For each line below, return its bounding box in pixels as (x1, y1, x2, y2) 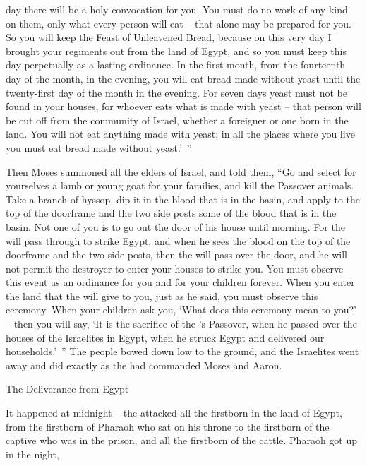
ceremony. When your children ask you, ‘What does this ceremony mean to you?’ (6, 302, 356, 317)
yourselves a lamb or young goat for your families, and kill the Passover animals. (6, 178, 354, 193)
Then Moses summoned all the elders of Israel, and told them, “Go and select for (6, 164, 356, 179)
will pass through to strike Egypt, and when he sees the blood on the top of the (6, 233, 351, 248)
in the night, (6, 446, 59, 461)
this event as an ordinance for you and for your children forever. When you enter (6, 275, 355, 289)
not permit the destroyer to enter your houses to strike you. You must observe (6, 261, 344, 275)
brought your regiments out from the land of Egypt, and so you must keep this (6, 43, 347, 58)
